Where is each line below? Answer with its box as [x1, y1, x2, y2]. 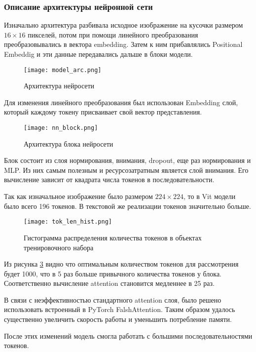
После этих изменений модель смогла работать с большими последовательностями [4, 330, 253, 341]
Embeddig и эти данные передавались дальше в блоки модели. [4, 49, 193, 59]
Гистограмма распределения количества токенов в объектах [24, 232, 202, 242]
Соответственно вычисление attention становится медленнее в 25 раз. [4, 278, 215, 288]
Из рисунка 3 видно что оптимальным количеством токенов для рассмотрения [4, 259, 239, 269]
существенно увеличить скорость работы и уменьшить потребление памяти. [4, 314, 232, 324]
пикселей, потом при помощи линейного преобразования [28, 29, 198, 39]
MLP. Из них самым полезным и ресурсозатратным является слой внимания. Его [4, 164, 249, 175]
